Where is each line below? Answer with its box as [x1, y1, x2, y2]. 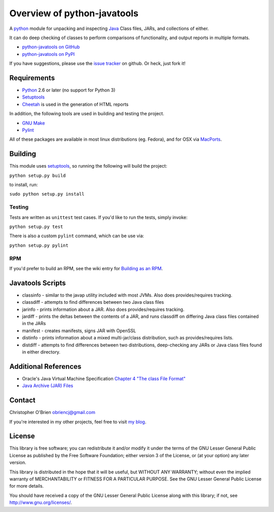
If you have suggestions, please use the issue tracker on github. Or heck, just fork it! [9, 60, 186, 67]
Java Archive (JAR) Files [22, 382, 74, 389]
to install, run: [9, 182, 38, 188]
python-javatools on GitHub [22, 44, 80, 50]
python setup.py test [9, 223, 63, 230]
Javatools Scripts [9, 278, 66, 287]
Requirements [9, 74, 55, 82]
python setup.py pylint [9, 242, 68, 248]
